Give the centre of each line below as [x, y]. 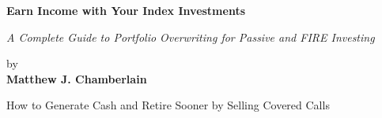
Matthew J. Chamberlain [77, 78]
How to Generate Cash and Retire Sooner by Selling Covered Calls [168, 105]
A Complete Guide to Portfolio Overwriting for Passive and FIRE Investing [191, 37]
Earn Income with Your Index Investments [126, 10]
